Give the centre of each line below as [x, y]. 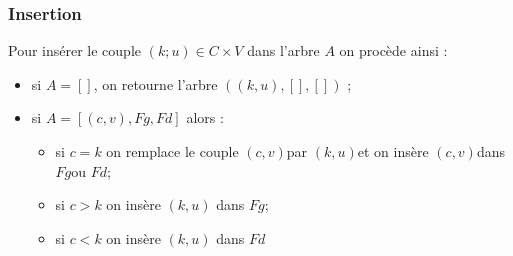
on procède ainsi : [393, 50]
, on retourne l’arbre [155, 83]
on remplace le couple [172, 151]
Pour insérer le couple [74, 50]
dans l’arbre [283, 50]
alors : [205, 117]
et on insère [393, 151]
